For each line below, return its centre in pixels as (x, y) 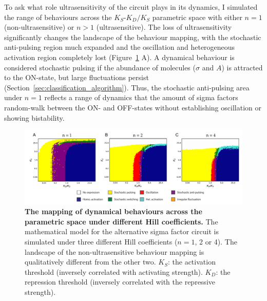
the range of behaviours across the (58, 17)
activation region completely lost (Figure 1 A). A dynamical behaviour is (119, 57)
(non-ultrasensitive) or (39, 27)
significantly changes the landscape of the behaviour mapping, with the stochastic (133, 37)
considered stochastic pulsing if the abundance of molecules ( (100, 67)
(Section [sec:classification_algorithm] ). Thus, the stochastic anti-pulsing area (127, 87)
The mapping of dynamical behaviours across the (113, 211)
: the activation (192, 262)
